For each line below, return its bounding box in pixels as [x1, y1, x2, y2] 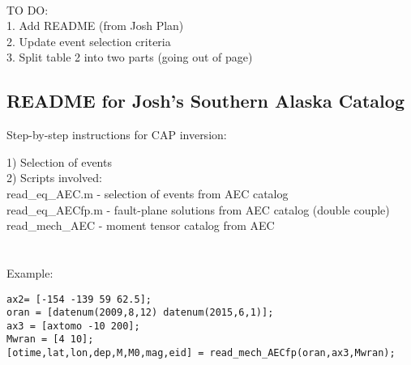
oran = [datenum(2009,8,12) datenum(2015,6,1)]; [6, 307, 274, 319]
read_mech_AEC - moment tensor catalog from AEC [6, 217, 275, 234]
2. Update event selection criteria [6, 32, 171, 49]
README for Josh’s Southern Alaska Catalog [6, 88, 405, 113]
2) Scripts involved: [6, 169, 102, 186]
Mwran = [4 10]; [6, 333, 94, 346]
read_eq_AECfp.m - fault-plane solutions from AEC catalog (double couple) [6, 201, 390, 218]
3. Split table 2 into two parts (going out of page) [6, 49, 253, 66]
